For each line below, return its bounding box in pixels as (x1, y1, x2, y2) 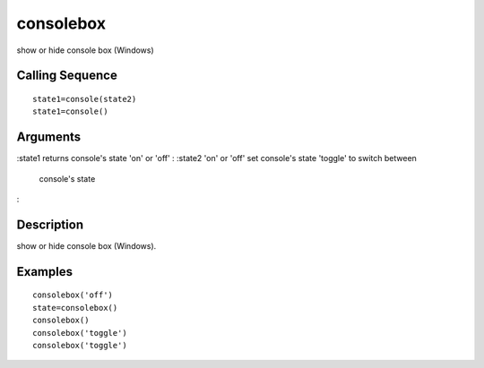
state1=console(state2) (32, 94, 137, 104)
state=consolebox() (32, 303, 118, 312)
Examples (16, 264, 73, 279)
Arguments (16, 130, 82, 145)
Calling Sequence (16, 68, 118, 83)
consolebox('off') (32, 290, 114, 300)
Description (16, 217, 84, 232)
